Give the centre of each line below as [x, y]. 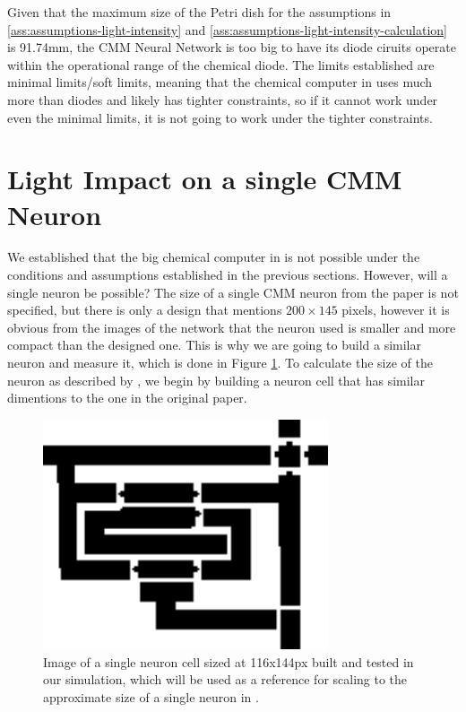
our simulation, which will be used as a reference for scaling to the [225, 679]
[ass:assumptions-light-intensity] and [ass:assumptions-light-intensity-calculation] [227, 29]
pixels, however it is [396, 310]
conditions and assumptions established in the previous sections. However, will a [228, 275]
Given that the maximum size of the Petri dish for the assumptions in [199, 12]
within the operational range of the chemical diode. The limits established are [221, 64]
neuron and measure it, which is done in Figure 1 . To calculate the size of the [220, 363]
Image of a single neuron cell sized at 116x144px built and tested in [229, 661]
